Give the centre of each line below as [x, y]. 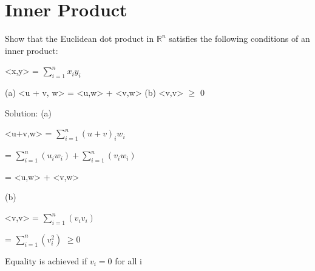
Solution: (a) [29, 112]
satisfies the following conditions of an [239, 38]
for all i [128, 260]
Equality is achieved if [46, 260]
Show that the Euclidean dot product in [80, 38]
